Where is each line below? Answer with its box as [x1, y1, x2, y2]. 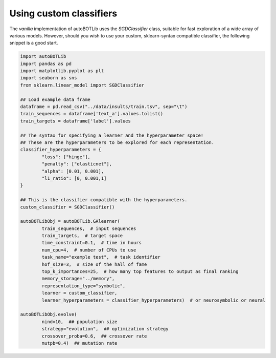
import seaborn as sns [20, 75, 77, 81]
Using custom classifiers [9, 8, 118, 19]
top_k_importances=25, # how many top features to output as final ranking [41, 269, 239, 275]
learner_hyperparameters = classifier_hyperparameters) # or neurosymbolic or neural [41, 297, 266, 303]
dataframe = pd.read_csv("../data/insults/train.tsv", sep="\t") [20, 104, 188, 110]
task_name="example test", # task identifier [41, 254, 160, 260]
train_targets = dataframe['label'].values [20, 118, 131, 124]
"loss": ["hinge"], [41, 154, 90, 160]
